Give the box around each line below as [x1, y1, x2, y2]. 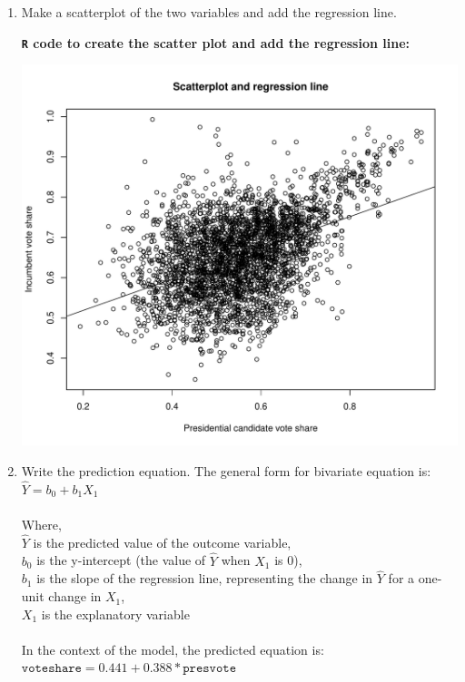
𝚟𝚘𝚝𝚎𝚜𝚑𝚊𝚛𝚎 [21, 662, 82, 676]
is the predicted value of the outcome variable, [33, 532, 292, 551]
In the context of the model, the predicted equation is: [21, 639, 324, 658]
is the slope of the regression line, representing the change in [36, 569, 373, 588]
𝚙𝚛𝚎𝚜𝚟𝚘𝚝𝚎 [183, 662, 237, 676]
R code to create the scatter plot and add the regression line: [21, 33, 411, 52]
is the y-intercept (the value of [36, 550, 206, 570]
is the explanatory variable [41, 604, 190, 623]
